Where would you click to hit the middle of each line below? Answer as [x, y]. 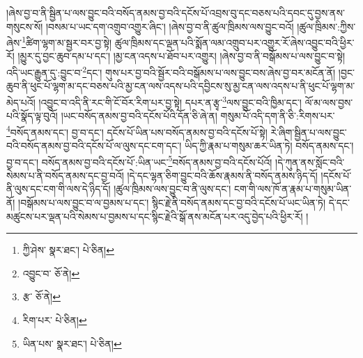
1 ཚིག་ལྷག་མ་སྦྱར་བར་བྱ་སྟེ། [67, 41]
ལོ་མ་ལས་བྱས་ [329, 102]
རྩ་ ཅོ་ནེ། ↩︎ [41, 296]
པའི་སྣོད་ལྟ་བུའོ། [32, 116]
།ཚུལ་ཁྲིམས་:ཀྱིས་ [326, 26]
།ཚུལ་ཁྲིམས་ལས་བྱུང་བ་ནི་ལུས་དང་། [172, 189]
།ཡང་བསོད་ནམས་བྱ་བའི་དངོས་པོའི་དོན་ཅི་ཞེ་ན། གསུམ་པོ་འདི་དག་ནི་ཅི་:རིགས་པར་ [198, 116]
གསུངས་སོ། [25, 26]
